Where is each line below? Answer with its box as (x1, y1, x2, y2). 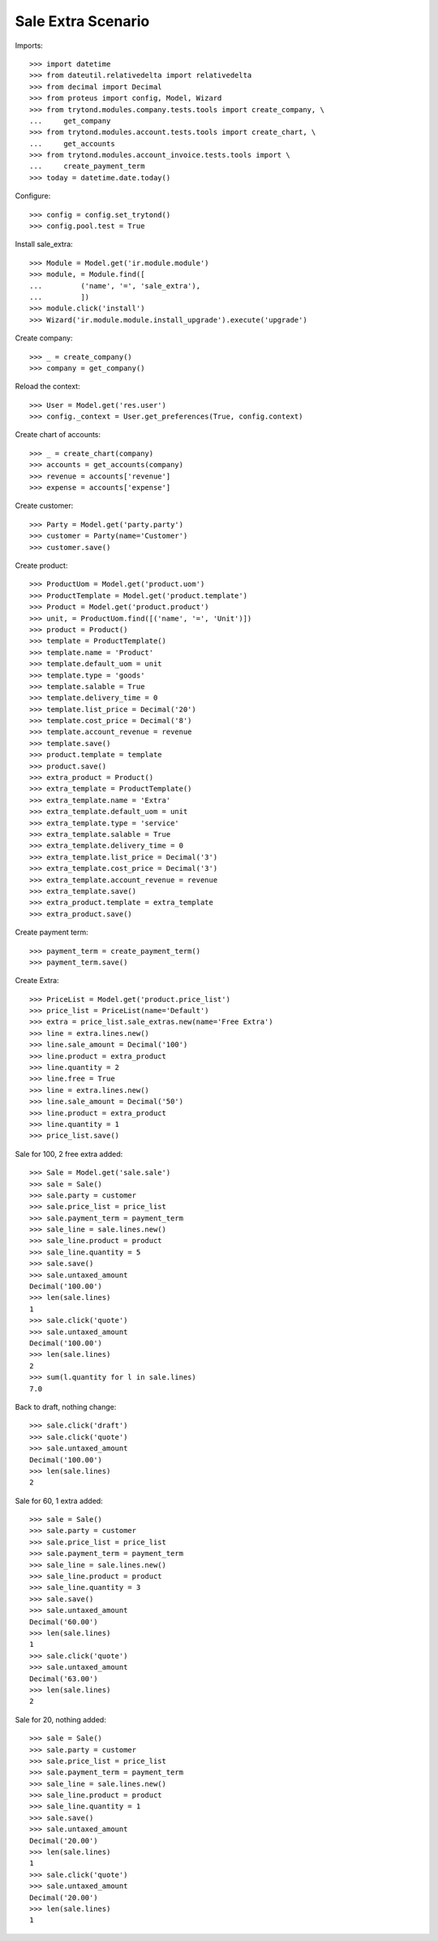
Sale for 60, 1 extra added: (15, 1496, 103, 1506)
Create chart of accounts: (15, 430, 101, 440)
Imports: (15, 41, 44, 50)
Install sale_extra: (15, 240, 73, 249)
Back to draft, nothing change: (15, 1402, 117, 1411)
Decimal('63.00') (29, 1674, 98, 1683)
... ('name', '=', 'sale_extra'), (29, 281, 201, 290)
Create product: (15, 561, 68, 570)
